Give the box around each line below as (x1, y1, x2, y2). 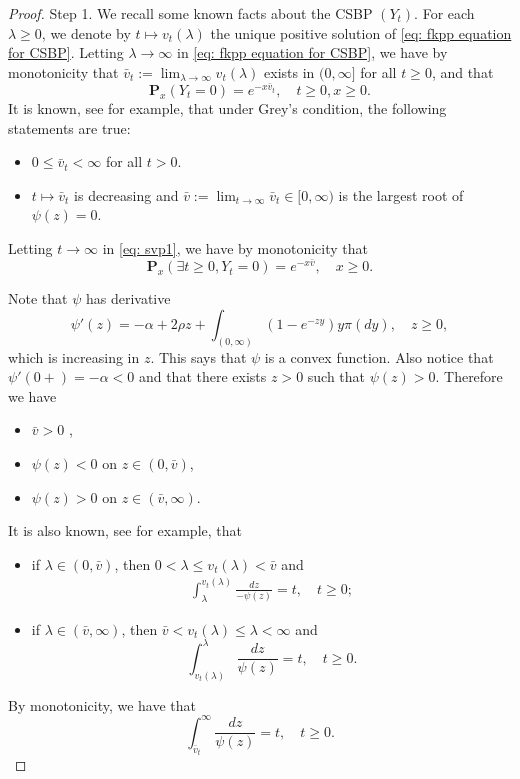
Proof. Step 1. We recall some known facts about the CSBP (8, 3, 373, 23)
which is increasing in (8, 346, 140, 367)
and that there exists (138, 366, 267, 387)
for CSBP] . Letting (8, 42, 124, 63)
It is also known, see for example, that (8, 520, 242, 541)
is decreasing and (74, 184, 179, 205)
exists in (264, 61, 315, 82)
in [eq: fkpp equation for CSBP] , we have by (176, 42, 448, 63)
